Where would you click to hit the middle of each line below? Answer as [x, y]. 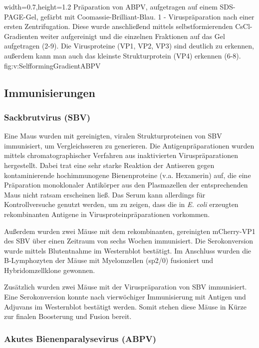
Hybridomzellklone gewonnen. [50, 270]
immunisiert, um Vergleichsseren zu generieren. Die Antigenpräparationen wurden [129, 145]
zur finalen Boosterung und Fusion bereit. [68, 316]
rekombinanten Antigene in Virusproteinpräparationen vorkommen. [107, 214]
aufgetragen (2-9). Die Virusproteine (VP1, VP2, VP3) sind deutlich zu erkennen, [129, 46]
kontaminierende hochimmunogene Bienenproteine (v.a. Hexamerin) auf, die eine [128, 175]
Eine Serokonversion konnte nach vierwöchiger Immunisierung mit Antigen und [125, 297]
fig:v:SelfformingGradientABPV [52, 65]
